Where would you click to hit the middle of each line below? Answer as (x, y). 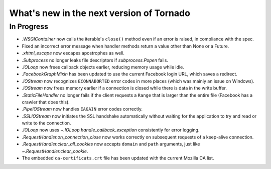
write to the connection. (46, 123)
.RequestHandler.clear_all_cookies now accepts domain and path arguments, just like (111, 144)
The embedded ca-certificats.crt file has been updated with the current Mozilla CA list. (118, 158)
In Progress (29, 26)
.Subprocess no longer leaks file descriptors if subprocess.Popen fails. (95, 60)
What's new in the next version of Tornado (100, 13)
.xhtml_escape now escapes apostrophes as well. (73, 53)
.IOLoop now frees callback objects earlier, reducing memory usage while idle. (103, 67)
